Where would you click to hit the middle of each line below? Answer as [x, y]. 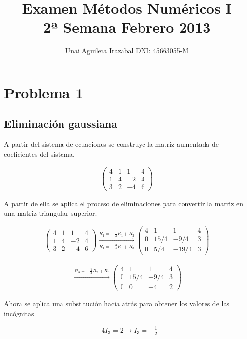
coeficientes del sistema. [39, 153]
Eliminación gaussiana [61, 124]
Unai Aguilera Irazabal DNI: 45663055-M [127, 51]
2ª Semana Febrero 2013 [127, 27]
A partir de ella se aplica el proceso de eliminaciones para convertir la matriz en [124, 203]
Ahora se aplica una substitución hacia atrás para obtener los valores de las [117, 304]
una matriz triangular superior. [51, 213]
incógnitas [19, 313]
